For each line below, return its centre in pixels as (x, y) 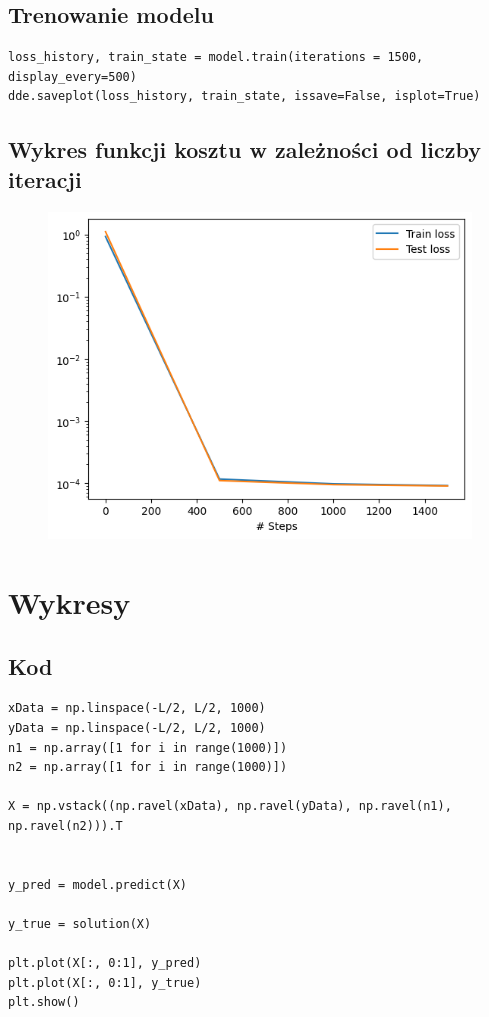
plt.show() (44, 1002)
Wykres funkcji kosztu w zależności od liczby (244, 149)
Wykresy (69, 602)
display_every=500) (72, 76)
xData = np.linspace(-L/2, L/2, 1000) (137, 708)
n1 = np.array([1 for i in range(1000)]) (148, 747)
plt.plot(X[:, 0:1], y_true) (105, 982)
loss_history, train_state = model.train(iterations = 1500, (216, 57)
